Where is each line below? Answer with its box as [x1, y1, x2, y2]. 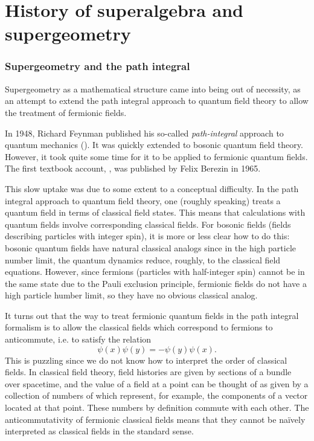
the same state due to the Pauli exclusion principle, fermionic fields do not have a [5, 277, 307, 289]
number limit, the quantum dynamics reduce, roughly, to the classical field [5, 253, 281, 266]
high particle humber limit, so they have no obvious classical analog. [5, 289, 258, 301]
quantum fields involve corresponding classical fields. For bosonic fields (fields [5, 217, 291, 230]
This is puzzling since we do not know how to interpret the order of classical [5, 353, 287, 366]
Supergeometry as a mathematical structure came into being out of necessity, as [5, 82, 301, 95]
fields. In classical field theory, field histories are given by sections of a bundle [5, 365, 292, 378]
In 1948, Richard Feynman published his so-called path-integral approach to [5, 126, 284, 139]
